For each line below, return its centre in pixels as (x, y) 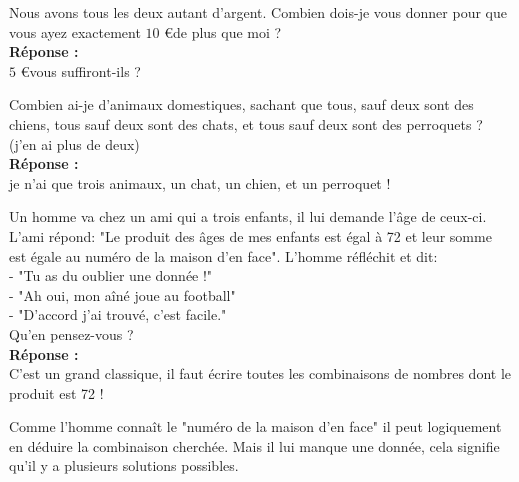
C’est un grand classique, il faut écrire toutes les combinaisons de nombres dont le (260, 373)
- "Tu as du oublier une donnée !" (111, 275)
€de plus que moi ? (223, 31)
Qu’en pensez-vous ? (71, 333)
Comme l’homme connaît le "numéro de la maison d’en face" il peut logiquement (255, 426)
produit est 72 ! (56, 392)
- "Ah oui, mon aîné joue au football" (122, 294)
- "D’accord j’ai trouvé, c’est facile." (118, 314)
